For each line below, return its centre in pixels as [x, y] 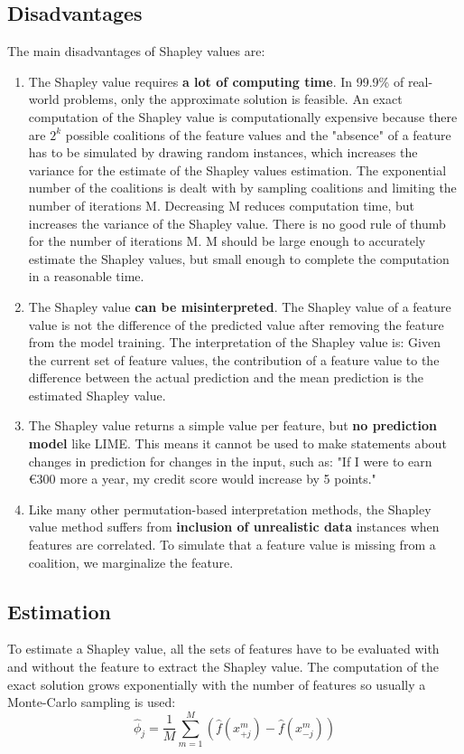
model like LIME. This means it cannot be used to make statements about [237, 443]
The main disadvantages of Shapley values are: [136, 51]
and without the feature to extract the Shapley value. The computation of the [223, 667]
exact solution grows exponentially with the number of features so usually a [217, 684]
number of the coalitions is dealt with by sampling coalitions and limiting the [242, 188]
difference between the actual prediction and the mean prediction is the [226, 377]
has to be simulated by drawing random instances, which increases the [223, 152]
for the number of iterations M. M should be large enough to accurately [227, 241]
